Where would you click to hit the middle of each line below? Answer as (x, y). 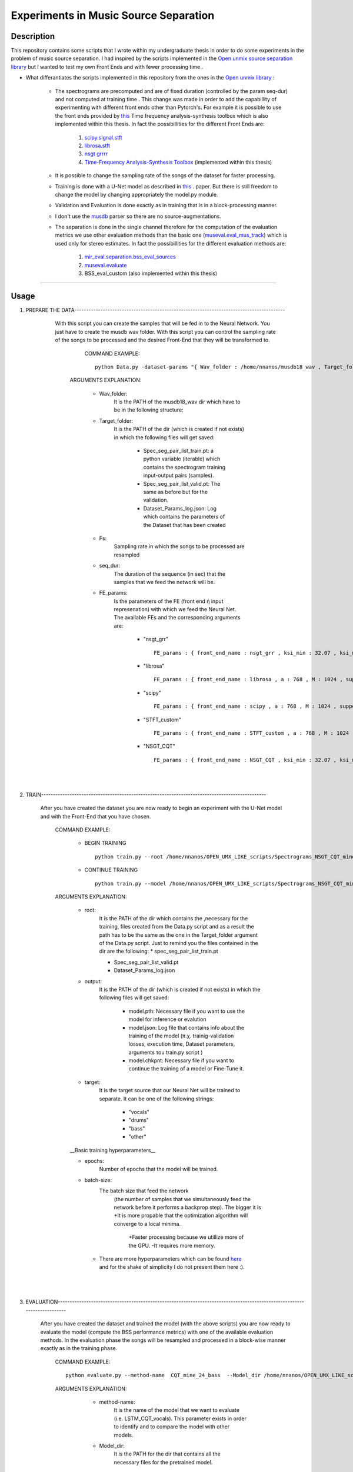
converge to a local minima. (147, 1224)
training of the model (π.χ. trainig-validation (181, 1036)
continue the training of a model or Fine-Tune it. (186, 1069)
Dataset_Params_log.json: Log (180, 508)
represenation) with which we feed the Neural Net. (175, 609)
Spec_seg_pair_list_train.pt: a (179, 451)
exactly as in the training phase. (79, 1348)
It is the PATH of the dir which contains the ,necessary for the (174, 918)
